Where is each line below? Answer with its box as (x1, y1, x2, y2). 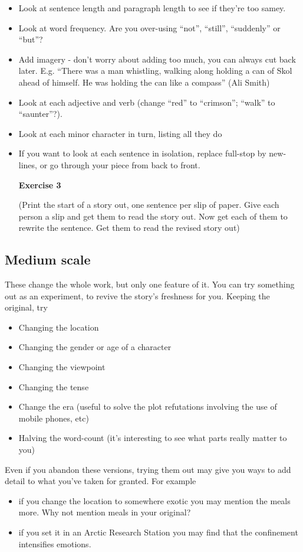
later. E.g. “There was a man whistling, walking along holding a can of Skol (18, 64, 292, 77)
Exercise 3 (18, 178, 61, 191)
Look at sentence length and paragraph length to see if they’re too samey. (18, 2, 286, 14)
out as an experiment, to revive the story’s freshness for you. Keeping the (5, 289, 270, 302)
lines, (18, 158, 37, 171)
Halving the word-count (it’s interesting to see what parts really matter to (18, 432, 287, 444)
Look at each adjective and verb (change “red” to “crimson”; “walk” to (18, 96, 275, 108)
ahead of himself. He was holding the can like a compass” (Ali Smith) (18, 76, 270, 88)
